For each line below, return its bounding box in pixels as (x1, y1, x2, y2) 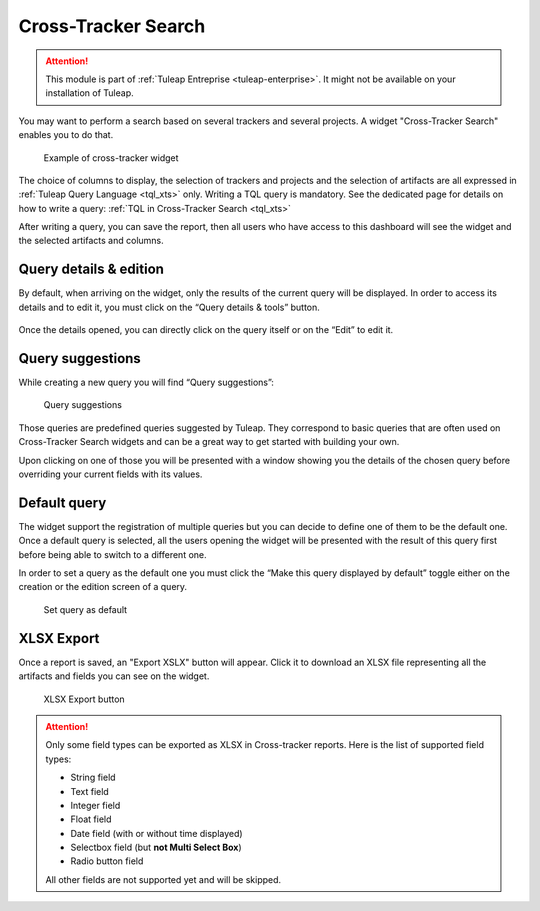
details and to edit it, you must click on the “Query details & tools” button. (18, 301, 320, 313)
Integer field (70, 799, 121, 811)
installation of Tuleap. (45, 87, 134, 99)
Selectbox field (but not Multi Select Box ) (70, 841, 242, 854)
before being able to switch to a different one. (18, 548, 207, 560)
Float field (70, 813, 112, 825)
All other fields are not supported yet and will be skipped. (45, 873, 282, 885)
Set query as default (43, 603, 128, 615)
